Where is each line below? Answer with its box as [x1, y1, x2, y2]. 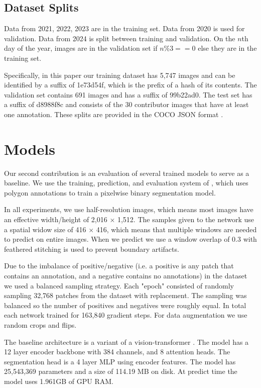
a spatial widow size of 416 [4, 224, 86, 234]
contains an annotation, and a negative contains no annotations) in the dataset [4, 270, 247, 281]
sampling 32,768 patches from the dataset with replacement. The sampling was [4, 290, 247, 301]
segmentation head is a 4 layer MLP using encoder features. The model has [4, 356, 236, 366]
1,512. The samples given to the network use [117, 214, 254, 225]
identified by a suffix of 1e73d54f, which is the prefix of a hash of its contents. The [4, 79, 257, 90]
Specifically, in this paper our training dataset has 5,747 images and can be [4, 69, 235, 80]
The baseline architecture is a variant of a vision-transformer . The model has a [4, 336, 249, 347]
